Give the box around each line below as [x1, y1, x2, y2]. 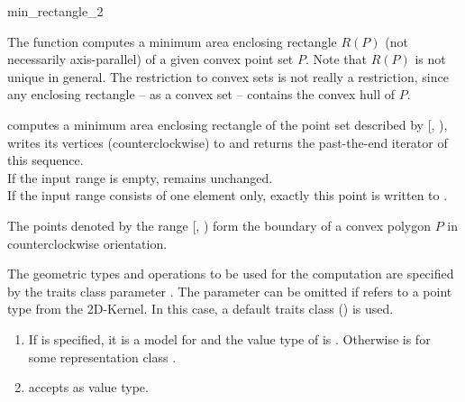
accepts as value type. [28, 378, 149, 397]
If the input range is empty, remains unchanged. [7, 168, 273, 187]
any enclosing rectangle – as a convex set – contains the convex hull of [7, 85, 396, 104]
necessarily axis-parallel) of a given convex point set [7, 50, 294, 69]
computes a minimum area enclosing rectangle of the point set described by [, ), [7, 114, 448, 133]
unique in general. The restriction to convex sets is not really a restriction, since [7, 67, 449, 86]
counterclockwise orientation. [7, 233, 168, 252]
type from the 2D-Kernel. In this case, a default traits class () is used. [7, 299, 394, 318]
